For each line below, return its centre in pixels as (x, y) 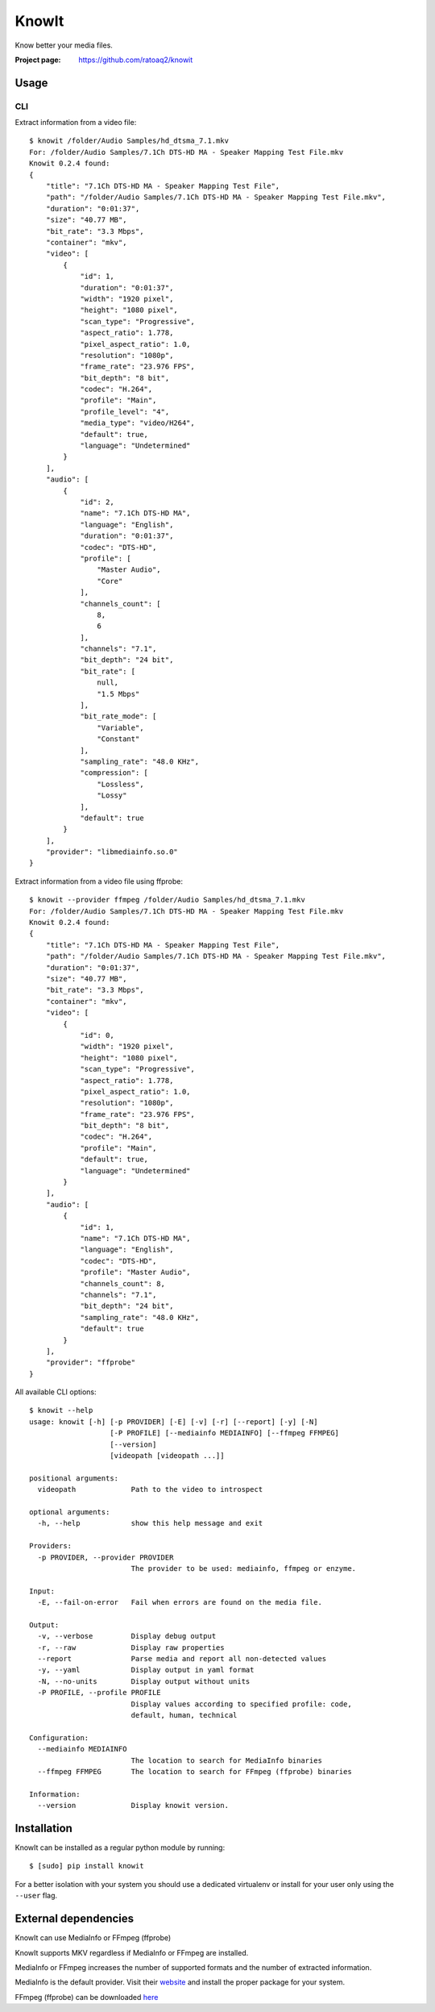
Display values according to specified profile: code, (241, 1704)
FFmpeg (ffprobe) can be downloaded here (87, 1997)
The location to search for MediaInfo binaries (226, 1760)
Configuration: (59, 1737)
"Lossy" (112, 796)
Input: (42, 1591)
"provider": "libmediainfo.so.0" (112, 852)
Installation (43, 1828)
